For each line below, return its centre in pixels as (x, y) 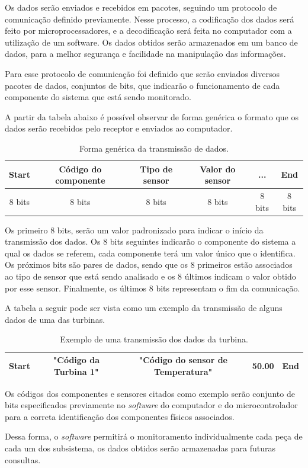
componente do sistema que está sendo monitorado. (98, 97)
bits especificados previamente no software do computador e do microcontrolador (151, 405)
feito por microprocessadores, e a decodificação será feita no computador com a (148, 31)
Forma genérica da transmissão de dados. (154, 148)
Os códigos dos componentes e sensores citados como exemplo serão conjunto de (150, 393)
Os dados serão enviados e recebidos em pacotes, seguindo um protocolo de (141, 7)
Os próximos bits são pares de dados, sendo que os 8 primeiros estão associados (149, 265)
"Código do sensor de (183, 360)
